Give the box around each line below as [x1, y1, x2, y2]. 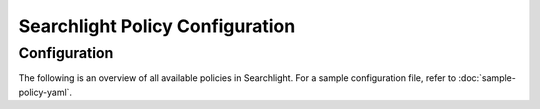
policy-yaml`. [18, 86, 73, 98]
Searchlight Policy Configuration [18, 15, 296, 37]
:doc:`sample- [458, 72, 517, 84]
